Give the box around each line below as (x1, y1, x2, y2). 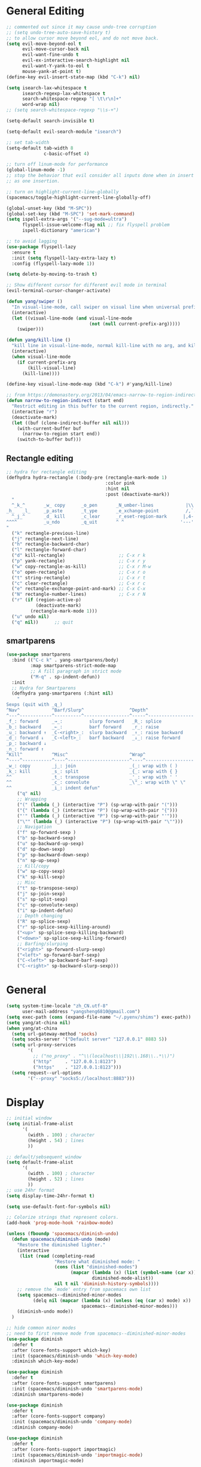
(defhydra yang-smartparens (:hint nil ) (11, 690, 114, 696)
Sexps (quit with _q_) (6, 702, 63, 708)
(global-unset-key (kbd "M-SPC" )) (6, 205, 93, 211)
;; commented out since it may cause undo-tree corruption (6, 24, 157, 30)
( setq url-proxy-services (11, 1042, 77, 1048)
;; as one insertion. (6, 178, 60, 184)
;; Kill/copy (17, 863, 50, 869)
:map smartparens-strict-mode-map (30, 663, 117, 669)
